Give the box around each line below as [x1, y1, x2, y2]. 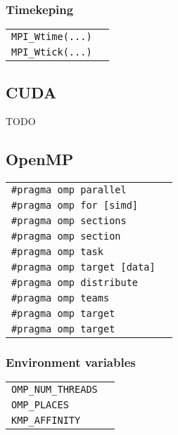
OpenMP [6, 148, 74, 170]
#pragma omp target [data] [11, 261, 155, 273]
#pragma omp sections [11, 215, 127, 227]
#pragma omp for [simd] [11, 200, 139, 212]
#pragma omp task [11, 246, 103, 258]
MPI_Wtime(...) [11, 31, 92, 43]
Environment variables [6, 353, 136, 371]
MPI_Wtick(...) [11, 46, 92, 58]
